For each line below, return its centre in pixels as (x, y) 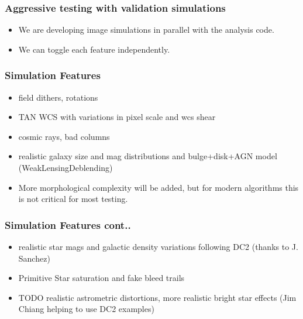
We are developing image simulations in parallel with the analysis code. (146, 30)
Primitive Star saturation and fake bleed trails (101, 278)
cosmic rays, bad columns (64, 136)
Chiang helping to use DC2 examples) (86, 309)
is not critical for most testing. (73, 199)
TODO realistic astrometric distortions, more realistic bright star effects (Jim (157, 297)
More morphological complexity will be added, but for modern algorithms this (159, 187)
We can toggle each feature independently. (94, 49)
